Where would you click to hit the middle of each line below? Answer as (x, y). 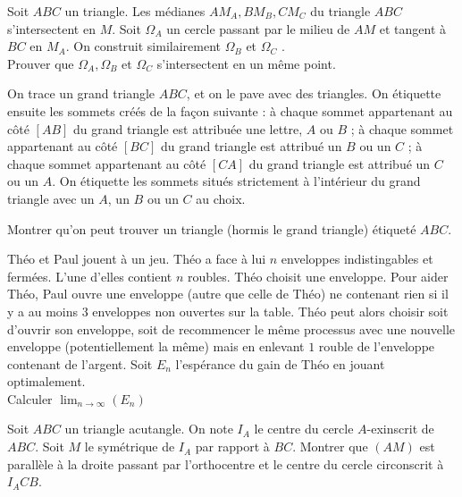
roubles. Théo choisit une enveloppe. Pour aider (318, 276)
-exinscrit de (400, 429)
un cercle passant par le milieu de (258, 28)
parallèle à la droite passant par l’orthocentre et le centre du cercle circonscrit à (226, 463)
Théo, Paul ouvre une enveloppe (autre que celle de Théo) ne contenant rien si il (228, 294)
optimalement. (46, 381)
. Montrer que (330, 446)
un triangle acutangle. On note (149, 429)
